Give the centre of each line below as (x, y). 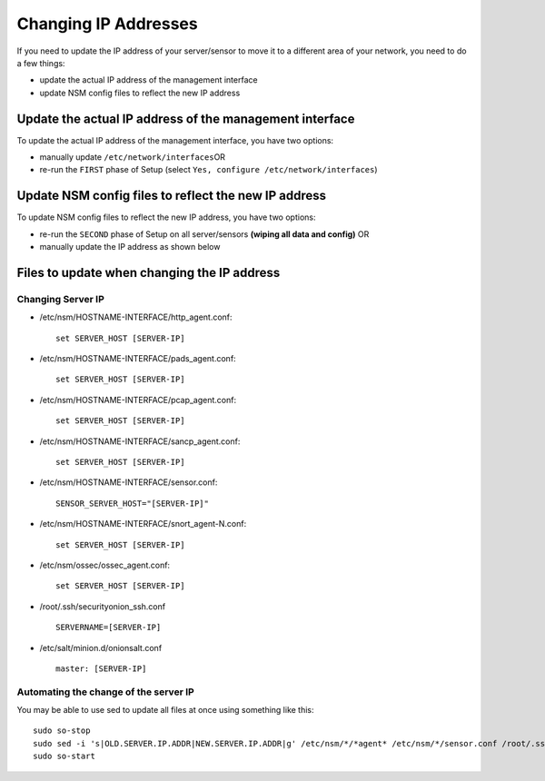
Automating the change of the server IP (105, 692)
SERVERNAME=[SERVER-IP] (109, 628)
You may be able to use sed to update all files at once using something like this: (165, 710)
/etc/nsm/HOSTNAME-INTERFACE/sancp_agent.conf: (140, 441)
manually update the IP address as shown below (130, 247)
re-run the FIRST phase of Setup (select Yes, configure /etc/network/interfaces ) (208, 170)
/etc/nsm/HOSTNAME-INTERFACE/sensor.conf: (129, 482)
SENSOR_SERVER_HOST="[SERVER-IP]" (132, 503)
